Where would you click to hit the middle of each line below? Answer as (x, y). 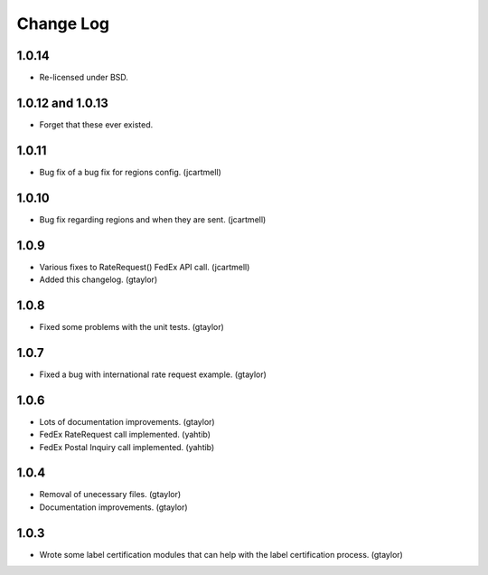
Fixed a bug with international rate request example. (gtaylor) (153, 374)
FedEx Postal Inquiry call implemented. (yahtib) (127, 447)
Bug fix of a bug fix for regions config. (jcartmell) (130, 172)
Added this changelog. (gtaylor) (99, 279)
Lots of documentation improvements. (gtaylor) (127, 421)
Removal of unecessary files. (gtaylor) (110, 495)
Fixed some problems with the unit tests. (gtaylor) (132, 326)
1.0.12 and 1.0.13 (62, 103)
